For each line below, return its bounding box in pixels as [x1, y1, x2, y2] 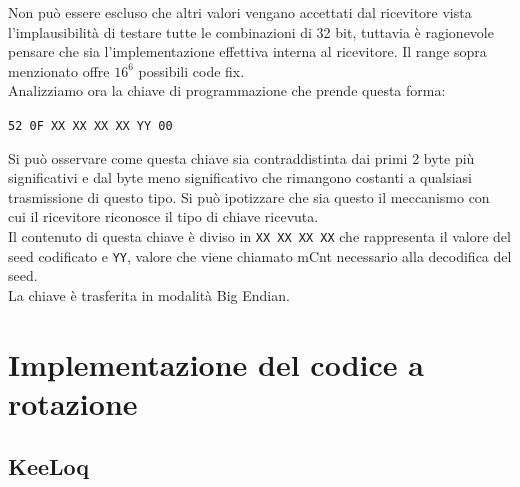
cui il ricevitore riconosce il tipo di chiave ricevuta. [8, 206, 319, 227]
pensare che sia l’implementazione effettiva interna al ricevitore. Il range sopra [8, 41, 487, 62]
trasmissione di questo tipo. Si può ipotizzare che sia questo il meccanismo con [8, 186, 490, 207]
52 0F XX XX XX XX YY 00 [8, 118, 173, 133]
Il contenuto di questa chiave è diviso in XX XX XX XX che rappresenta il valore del [8, 226, 511, 246]
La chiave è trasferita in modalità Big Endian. [8, 284, 290, 305]
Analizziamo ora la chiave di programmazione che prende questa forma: [8, 80, 446, 101]
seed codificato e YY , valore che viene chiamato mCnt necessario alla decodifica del [8, 245, 512, 266]
